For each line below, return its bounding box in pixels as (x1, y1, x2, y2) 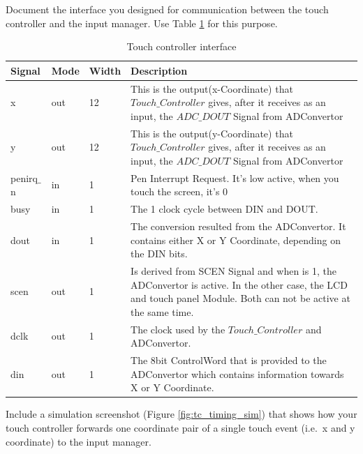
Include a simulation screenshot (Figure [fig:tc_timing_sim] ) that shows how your (6, 407, 357, 421)
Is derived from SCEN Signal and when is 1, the (131, 264, 336, 278)
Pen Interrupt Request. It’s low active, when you (131, 170, 339, 185)
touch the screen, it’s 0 (131, 184, 228, 199)
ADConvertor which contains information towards (131, 366, 344, 381)
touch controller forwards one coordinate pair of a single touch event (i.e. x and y (6, 420, 355, 434)
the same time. (131, 304, 194, 319)
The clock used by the (131, 321, 225, 336)
